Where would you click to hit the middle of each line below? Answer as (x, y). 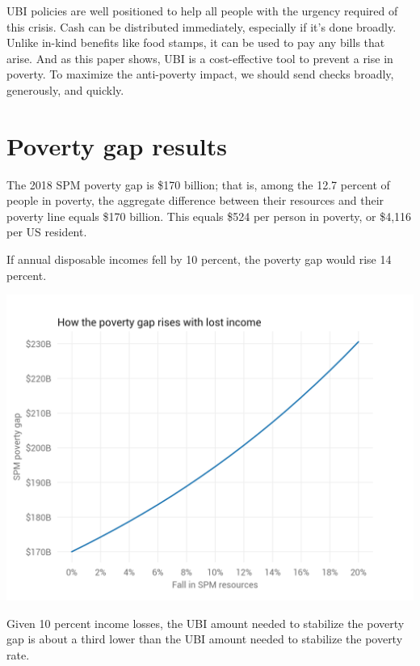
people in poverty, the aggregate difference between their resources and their (195, 200)
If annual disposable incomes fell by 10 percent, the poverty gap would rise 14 (199, 259)
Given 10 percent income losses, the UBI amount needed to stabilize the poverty (206, 623)
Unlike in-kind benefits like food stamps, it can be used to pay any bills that (196, 42)
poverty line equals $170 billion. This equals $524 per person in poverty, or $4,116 (209, 216)
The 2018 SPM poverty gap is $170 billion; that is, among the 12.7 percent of (198, 184)
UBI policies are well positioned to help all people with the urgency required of (202, 11)
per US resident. (47, 232)
